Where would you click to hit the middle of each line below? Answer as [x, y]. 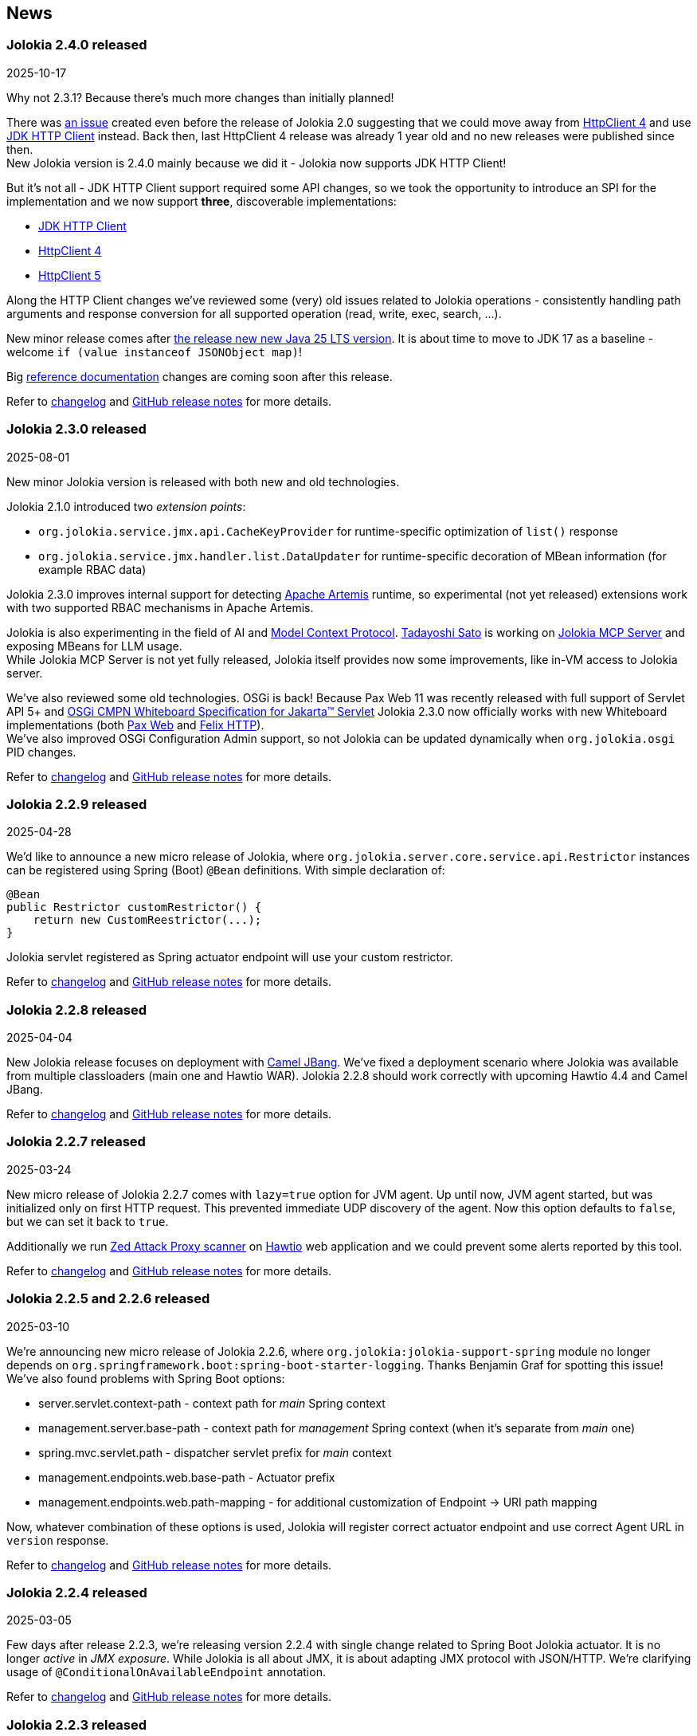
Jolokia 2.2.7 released [76, 1142]
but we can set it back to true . [88, 1221]
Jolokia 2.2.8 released [77, 1009]
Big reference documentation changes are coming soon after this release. [200, 376]
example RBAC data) [92, 569]
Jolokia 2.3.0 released [76, 429]
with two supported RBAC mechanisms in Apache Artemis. [160, 607]
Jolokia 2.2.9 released [77, 804]
